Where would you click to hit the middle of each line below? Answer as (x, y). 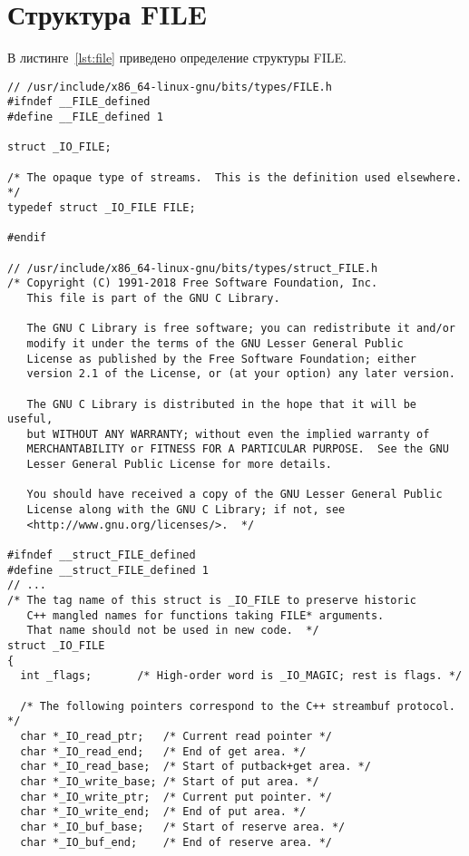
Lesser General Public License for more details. (179, 465)
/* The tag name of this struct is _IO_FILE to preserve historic (212, 601)
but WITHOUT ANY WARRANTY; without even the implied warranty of (228, 434)
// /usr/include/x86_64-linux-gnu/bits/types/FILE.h (170, 87)
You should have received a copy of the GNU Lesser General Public (234, 495)
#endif (27, 238)
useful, (30, 419)
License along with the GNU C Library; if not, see (186, 510)
